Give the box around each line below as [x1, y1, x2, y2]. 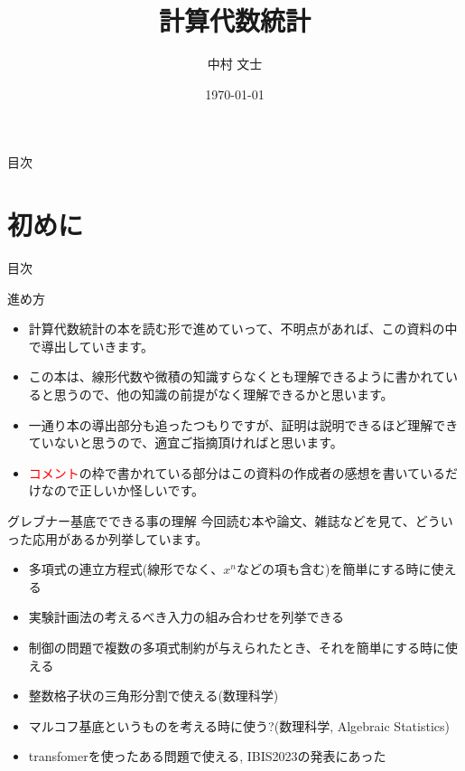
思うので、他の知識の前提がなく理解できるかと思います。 [53, 385, 394, 403]
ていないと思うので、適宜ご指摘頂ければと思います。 [28, 433, 343, 452]
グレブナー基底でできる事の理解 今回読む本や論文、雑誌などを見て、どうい [7, 511, 453, 530]
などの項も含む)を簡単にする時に [236, 559, 432, 578]
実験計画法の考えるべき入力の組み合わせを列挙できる [28, 607, 345, 626]
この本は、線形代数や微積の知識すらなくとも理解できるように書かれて [28, 367, 446, 386]
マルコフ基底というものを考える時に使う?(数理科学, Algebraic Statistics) [28, 716, 450, 735]
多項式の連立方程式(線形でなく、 [28, 559, 224, 578]
